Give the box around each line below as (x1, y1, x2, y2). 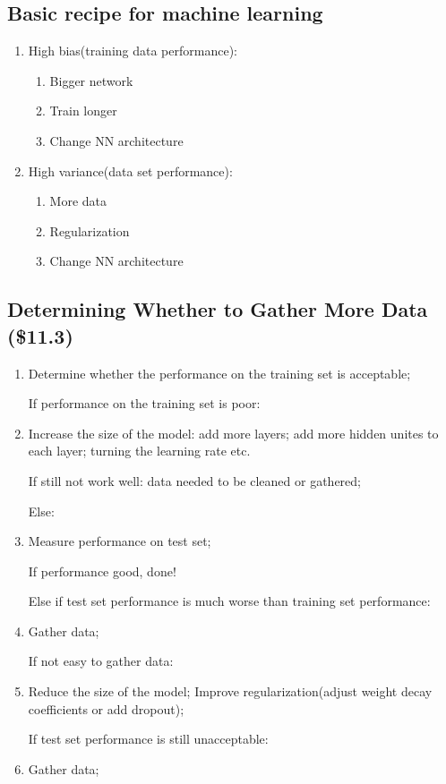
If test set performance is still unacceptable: (28, 729, 269, 748)
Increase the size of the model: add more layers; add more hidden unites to (28, 423, 439, 442)
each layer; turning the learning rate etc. (28, 441, 251, 460)
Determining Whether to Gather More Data (7, 295, 428, 323)
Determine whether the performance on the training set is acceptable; (28, 363, 411, 382)
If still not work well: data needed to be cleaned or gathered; (28, 471, 361, 490)
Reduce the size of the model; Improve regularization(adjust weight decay (28, 682, 433, 701)
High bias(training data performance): (28, 41, 237, 60)
